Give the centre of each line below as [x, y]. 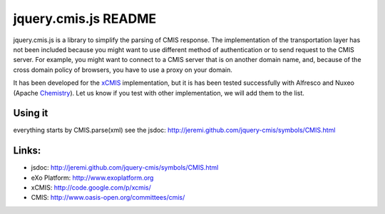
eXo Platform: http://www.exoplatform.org [92, 178]
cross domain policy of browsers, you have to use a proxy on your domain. [123, 70]
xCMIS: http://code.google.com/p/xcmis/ [91, 188]
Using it [31, 113]
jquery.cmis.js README [85, 19]
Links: [27, 151]
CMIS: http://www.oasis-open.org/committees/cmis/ [108, 198]
